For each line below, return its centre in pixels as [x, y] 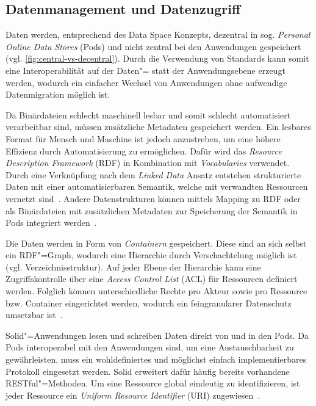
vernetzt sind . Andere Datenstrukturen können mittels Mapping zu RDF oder [153, 198]
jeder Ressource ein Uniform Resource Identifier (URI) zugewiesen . [133, 395]
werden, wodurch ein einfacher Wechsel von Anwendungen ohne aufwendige [146, 82]
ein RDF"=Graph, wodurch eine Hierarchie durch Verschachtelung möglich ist [151, 255]
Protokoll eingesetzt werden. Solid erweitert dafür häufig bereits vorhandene [148, 371]
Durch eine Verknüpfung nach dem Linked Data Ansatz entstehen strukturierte [153, 174]
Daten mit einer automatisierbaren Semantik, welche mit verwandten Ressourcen [157, 187]
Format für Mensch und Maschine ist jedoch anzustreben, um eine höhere [143, 138]
